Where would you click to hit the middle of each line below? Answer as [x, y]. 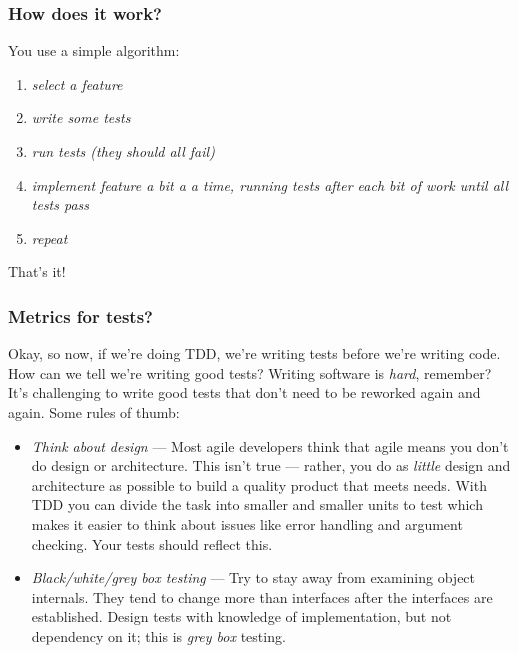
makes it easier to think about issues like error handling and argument [247, 523]
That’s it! [37, 271]
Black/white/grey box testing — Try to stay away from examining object [253, 577]
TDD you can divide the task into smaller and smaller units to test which [257, 504]
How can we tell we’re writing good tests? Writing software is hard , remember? [250, 372]
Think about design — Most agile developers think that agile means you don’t [270, 445]
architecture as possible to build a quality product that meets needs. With [259, 484]
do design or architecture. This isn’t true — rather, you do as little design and [271, 465]
